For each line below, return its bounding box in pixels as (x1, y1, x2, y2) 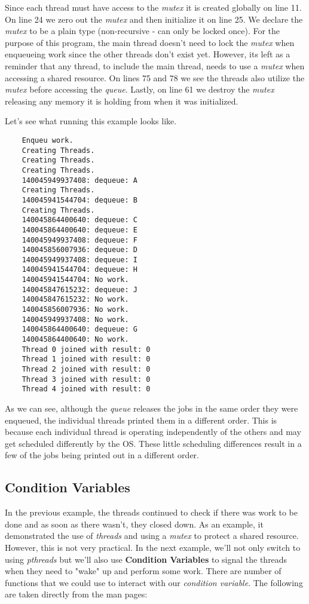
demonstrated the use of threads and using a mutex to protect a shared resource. (5, 529, 299, 542)
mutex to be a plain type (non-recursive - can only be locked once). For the (5, 24, 280, 37)
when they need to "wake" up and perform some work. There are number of (5, 565, 282, 577)
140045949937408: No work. (22, 315, 129, 324)
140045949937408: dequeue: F (22, 235, 137, 244)
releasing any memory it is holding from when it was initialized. (5, 94, 238, 107)
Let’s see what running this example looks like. (5, 115, 177, 127)
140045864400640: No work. (22, 335, 129, 344)
